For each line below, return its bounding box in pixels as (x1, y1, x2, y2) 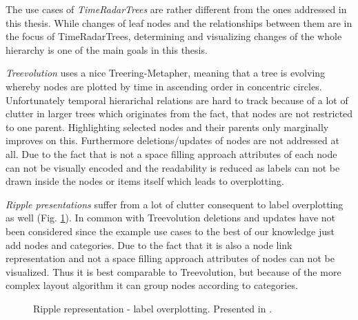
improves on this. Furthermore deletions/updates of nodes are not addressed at (6, 133, 339, 148)
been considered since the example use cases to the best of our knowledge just (6, 223, 335, 238)
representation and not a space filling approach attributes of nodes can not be (6, 251, 335, 266)
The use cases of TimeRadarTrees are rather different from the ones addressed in (6, 2, 347, 16)
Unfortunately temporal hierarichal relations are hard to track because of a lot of (6, 92, 348, 107)
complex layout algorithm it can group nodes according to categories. (6, 278, 298, 292)
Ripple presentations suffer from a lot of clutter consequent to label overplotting (6, 197, 344, 211)
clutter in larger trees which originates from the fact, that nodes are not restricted (6, 106, 353, 121)
